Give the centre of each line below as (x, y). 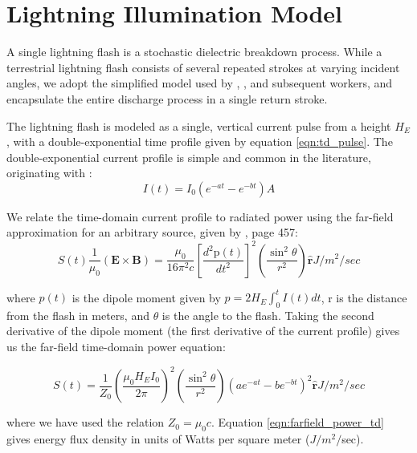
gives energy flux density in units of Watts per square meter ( (158, 438)
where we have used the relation (86, 422)
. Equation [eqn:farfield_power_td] (297, 422)
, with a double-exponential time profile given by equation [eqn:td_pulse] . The (200, 142)
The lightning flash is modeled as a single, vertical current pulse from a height (199, 125)
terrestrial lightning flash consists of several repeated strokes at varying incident (203, 67)
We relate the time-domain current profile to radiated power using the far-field (200, 216)
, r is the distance (364, 297)
